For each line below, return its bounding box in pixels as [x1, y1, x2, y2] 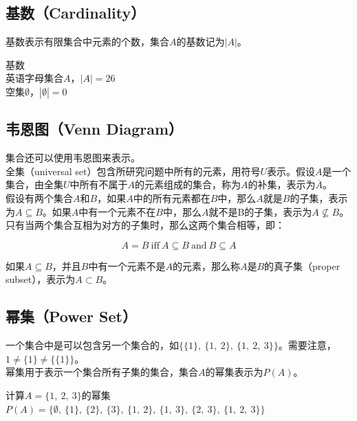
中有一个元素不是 [88, 258, 166, 273]
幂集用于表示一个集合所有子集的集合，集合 [6, 365, 198, 379]
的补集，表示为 [248, 177, 316, 192]
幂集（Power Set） [6, 306, 137, 327]
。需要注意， [278, 338, 336, 352]
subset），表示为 [6, 272, 76, 286]
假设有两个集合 [6, 190, 73, 205]
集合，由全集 [6, 177, 63, 192]
